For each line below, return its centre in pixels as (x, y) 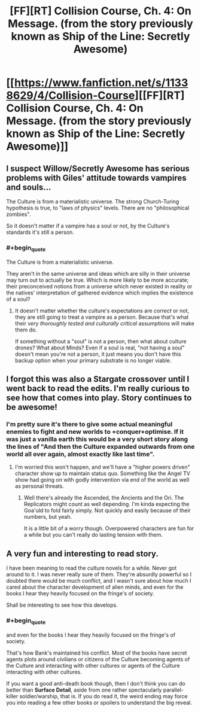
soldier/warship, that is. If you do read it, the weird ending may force (103, 696)
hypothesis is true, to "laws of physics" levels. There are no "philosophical (98, 208)
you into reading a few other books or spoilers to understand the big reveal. (99, 702)
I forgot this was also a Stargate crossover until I (98, 379)
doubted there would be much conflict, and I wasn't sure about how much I (99, 581)
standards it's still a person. (40, 232)
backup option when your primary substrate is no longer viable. (93, 360)
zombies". (19, 214)
